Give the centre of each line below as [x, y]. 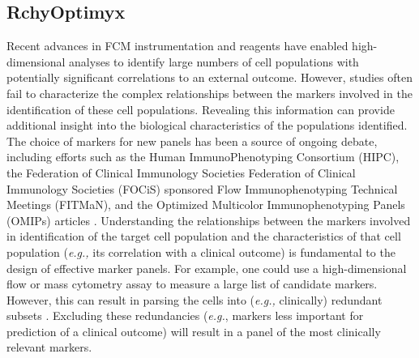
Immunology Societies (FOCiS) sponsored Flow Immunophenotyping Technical [202, 188]
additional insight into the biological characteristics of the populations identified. [207, 125]
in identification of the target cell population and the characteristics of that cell [204, 236]
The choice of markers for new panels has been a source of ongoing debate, [192, 141]
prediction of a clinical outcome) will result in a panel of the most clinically [194, 331]
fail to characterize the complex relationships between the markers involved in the [209, 93]
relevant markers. [49, 347]
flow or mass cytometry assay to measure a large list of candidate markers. [192, 284]
